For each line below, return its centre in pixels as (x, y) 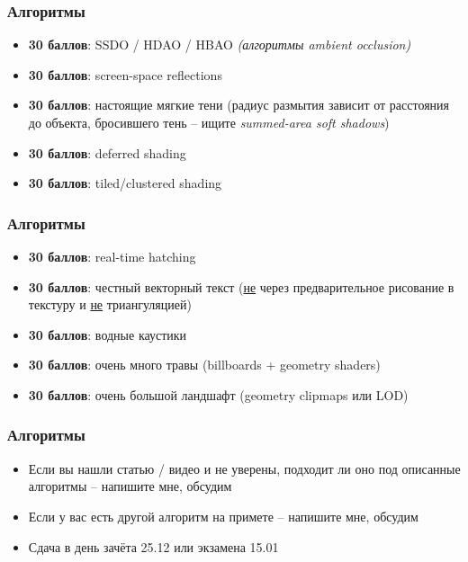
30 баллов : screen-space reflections (125, 74)
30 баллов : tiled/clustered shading (125, 183)
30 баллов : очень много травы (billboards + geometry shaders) (204, 365)
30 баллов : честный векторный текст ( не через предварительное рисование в (241, 286)
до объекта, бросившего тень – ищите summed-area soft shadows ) (209, 122)
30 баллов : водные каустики (108, 334)
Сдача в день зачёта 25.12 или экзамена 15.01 (153, 546)
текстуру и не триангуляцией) (110, 304)
